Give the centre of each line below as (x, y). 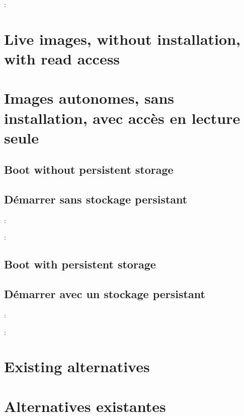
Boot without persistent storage (89, 169)
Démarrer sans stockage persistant (96, 199)
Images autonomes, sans (89, 98)
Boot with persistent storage (80, 264)
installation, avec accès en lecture (122, 118)
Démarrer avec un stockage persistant (105, 294)
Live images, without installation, (122, 39)
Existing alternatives (77, 366)
